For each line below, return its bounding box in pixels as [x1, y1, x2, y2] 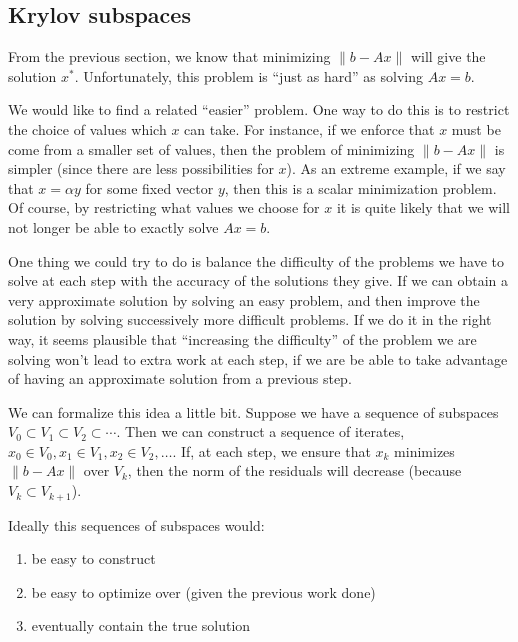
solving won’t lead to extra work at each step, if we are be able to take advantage [8, 348, 508, 369]
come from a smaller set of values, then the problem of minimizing [8, 138, 415, 159]
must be [451, 118, 501, 139]
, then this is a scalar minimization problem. [224, 177, 497, 198]
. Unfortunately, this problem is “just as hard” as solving [74, 65, 423, 86]
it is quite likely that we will [336, 197, 511, 218]
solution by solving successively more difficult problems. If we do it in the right [8, 309, 492, 330]
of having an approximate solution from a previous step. [8, 368, 352, 389]
